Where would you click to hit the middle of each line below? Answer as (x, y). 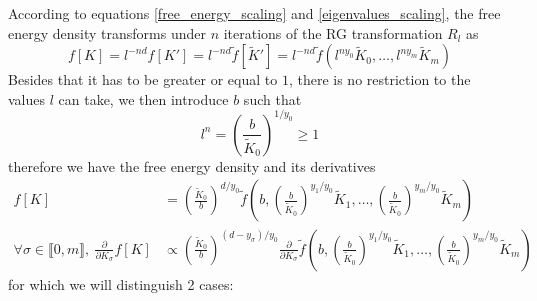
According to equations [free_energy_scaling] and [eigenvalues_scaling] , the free (254, 13)
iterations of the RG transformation (333, 32)
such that (272, 98)
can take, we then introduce (143, 98)
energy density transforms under (107, 32)
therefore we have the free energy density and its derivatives (192, 165)
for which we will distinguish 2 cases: (121, 283)
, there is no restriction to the (379, 79)
